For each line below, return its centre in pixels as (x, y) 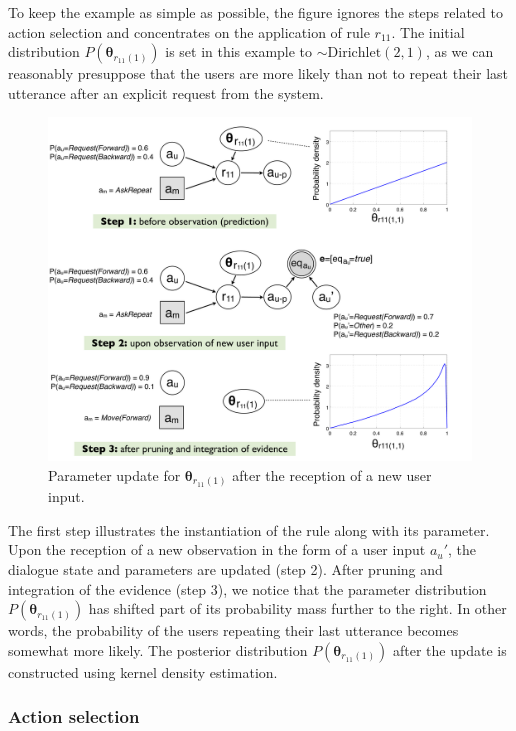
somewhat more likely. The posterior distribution (158, 649)
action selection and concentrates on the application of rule (189, 31)
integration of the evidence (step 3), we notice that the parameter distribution (247, 588)
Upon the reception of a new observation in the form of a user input (217, 549)
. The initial (428, 31)
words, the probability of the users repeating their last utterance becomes (233, 630)
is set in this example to (239, 51)
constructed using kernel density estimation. (143, 671)
